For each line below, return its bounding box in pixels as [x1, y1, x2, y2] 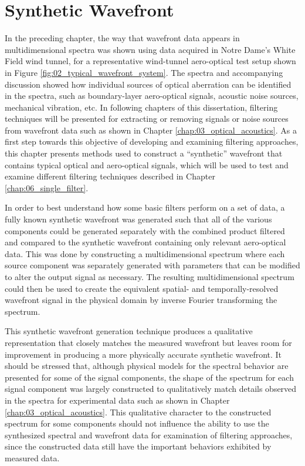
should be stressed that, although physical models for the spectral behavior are [5, 360, 289, 372]
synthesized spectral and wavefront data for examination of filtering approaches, [5, 428, 293, 441]
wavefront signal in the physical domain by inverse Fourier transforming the [5, 294, 277, 306]
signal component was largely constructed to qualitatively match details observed [5, 382, 297, 395]
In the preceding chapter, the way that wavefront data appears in [5, 32, 240, 44]
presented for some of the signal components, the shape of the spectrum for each [5, 371, 294, 383]
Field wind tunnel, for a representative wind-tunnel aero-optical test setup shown [5, 55, 296, 67]
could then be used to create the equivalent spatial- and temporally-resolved [5, 282, 279, 294]
